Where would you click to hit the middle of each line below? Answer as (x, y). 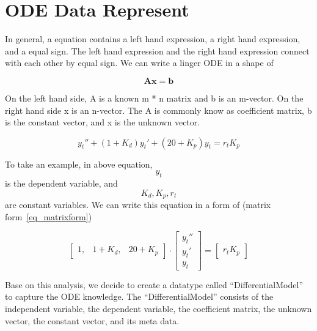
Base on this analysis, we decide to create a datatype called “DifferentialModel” (154, 284)
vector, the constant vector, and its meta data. (92, 320)
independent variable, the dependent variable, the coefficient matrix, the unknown (158, 308)
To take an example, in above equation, (79, 164)
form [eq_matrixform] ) (49, 216)
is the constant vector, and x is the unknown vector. (103, 122)
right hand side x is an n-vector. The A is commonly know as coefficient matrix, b (158, 110)
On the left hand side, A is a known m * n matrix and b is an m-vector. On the (154, 98)
